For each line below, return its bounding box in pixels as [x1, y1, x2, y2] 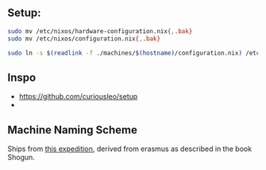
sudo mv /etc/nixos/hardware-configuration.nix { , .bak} [7, 27, 193, 35]
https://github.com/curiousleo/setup [18, 92, 138, 101]
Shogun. [7, 153, 35, 162]
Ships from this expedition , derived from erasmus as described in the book [7, 144, 252, 153]
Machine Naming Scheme [7, 123, 138, 137]
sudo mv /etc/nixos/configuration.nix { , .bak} [7, 35, 160, 43]
